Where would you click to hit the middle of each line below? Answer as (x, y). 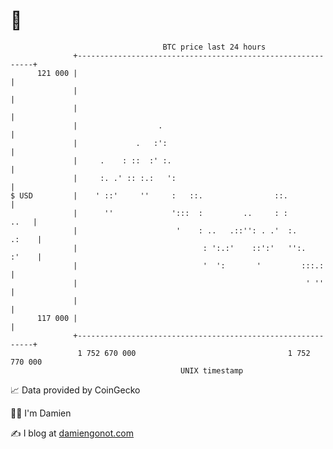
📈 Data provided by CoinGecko (75, 390)
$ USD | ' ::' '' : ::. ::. (149, 195)
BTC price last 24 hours (214, 47)
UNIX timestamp (212, 370)
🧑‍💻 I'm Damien (41, 413)
